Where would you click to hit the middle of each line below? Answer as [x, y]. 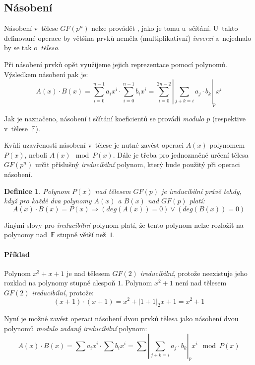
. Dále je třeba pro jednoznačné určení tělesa [181, 154]
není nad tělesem [201, 283]
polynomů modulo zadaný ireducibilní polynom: [76, 328]
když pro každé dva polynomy [48, 201]
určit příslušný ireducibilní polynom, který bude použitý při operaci [137, 164]
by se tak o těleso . [32, 47]
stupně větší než [82, 234]
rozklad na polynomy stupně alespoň [60, 283]
